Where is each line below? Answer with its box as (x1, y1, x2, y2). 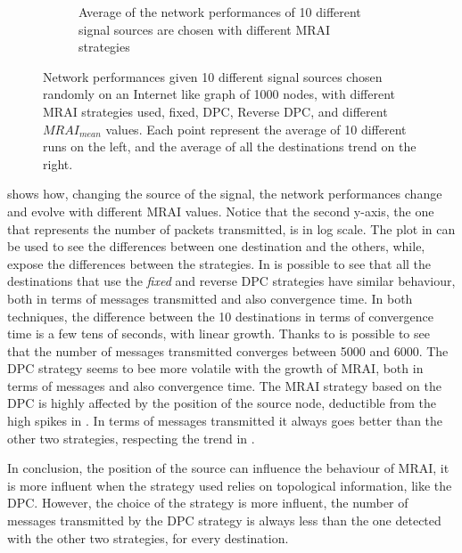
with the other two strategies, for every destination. (7, 528, 289, 547)
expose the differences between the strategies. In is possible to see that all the (7, 254, 432, 272)
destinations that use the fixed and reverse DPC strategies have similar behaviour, (7, 272, 456, 290)
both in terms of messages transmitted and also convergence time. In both (7, 289, 413, 307)
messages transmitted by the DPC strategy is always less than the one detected (7, 511, 441, 530)
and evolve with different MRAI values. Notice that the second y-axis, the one (7, 201, 434, 220)
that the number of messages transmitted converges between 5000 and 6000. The (7, 341, 449, 360)
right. (43, 154, 73, 173)
